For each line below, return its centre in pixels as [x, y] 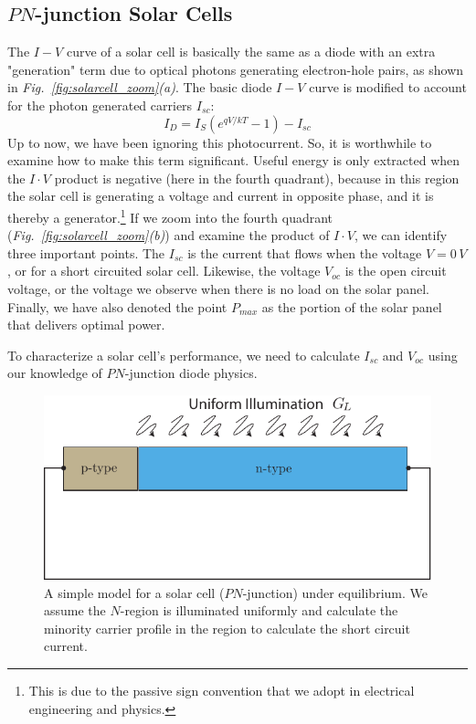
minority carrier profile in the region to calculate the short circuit [227, 628]
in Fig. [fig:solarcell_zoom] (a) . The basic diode [140, 87]
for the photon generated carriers [100, 105]
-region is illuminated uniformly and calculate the [259, 610]
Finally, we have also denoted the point [117, 306]
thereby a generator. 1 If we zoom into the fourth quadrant [170, 215]
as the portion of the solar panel [352, 306]
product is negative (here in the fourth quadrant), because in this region [257, 178]
